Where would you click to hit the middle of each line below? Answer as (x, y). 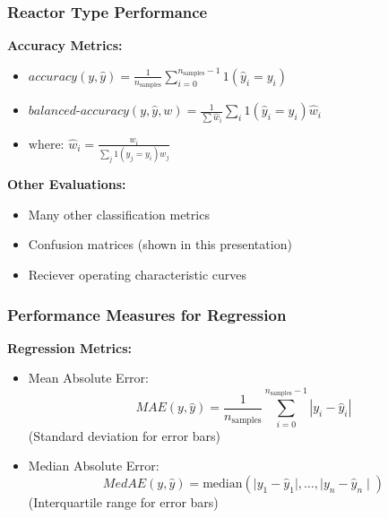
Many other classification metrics (119, 214)
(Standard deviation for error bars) (125, 435)
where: (46, 145)
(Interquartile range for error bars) (123, 501)
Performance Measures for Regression (147, 314)
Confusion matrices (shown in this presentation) (160, 244)
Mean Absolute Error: (88, 378)
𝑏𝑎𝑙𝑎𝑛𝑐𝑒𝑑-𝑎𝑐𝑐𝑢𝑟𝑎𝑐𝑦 (78, 112)
